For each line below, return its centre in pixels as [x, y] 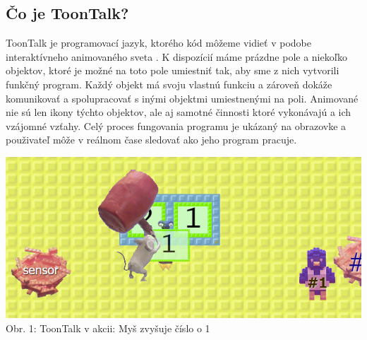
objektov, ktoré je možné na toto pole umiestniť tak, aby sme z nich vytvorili [173, 70]
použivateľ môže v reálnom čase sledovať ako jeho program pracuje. [151, 140]
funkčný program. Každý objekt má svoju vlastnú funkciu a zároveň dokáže [169, 84]
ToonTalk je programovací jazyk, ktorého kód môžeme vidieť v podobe [158, 43]
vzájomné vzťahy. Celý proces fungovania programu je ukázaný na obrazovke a [176, 125]
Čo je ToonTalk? [67, 13]
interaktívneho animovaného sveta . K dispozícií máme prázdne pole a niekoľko [177, 56]
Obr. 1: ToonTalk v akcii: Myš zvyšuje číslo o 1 [108, 328]
